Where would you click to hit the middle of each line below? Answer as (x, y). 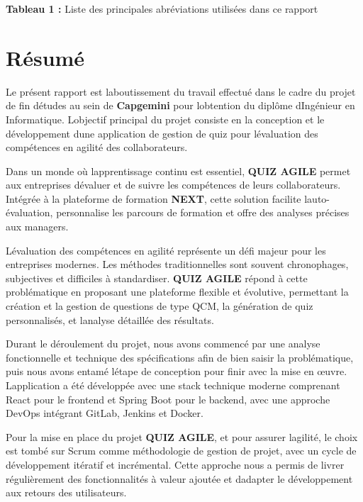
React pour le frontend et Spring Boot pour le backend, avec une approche (168, 399)
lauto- (317, 198)
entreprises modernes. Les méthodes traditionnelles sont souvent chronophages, (177, 264)
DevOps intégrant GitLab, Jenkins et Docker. (105, 413)
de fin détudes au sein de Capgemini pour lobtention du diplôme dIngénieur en (180, 105)
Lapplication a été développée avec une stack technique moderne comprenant (173, 385)
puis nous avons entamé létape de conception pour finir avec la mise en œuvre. (177, 371)
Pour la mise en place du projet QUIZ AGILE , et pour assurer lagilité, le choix (182, 436)
